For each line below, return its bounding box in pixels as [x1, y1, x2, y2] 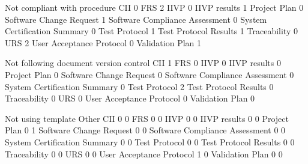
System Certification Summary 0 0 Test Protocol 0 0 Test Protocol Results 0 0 [5, 135, 295, 148]
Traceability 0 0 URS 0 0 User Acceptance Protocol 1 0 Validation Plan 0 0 [5, 147, 283, 160]
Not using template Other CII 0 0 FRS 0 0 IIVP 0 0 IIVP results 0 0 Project [5, 112, 289, 124]
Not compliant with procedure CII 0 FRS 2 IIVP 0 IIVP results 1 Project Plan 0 [5, 1, 304, 13]
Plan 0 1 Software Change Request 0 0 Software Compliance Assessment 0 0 [5, 124, 286, 136]
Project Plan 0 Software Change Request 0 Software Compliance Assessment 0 [5, 68, 294, 80]
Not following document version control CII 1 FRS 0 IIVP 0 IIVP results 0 [5, 56, 281, 69]
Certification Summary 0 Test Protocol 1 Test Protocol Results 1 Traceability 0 [5, 25, 298, 37]
